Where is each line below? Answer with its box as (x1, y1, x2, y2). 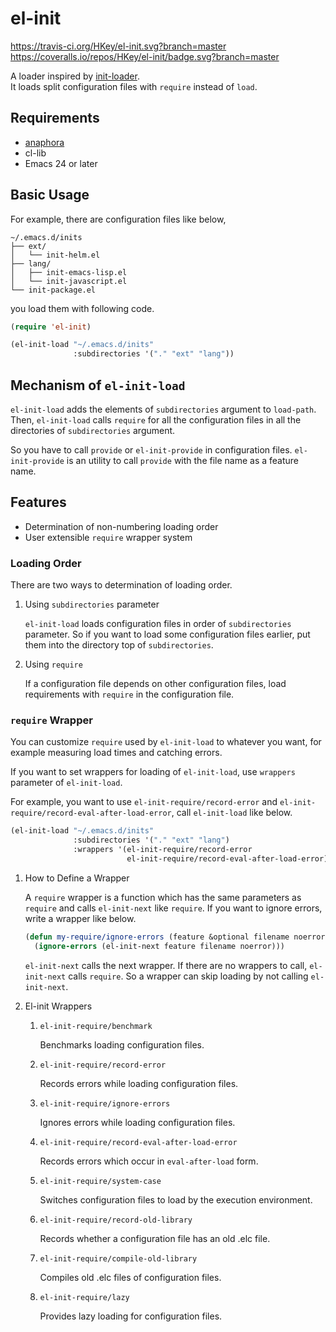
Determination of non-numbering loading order (24, 520, 219, 532)
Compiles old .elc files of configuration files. (39, 1271, 222, 1283)
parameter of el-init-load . (10, 777, 123, 789)
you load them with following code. (10, 302, 155, 314)
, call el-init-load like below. (171, 807, 293, 819)
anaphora (24, 136, 65, 148)
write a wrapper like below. (24, 912, 137, 924)
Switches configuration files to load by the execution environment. (39, 1193, 313, 1206)
